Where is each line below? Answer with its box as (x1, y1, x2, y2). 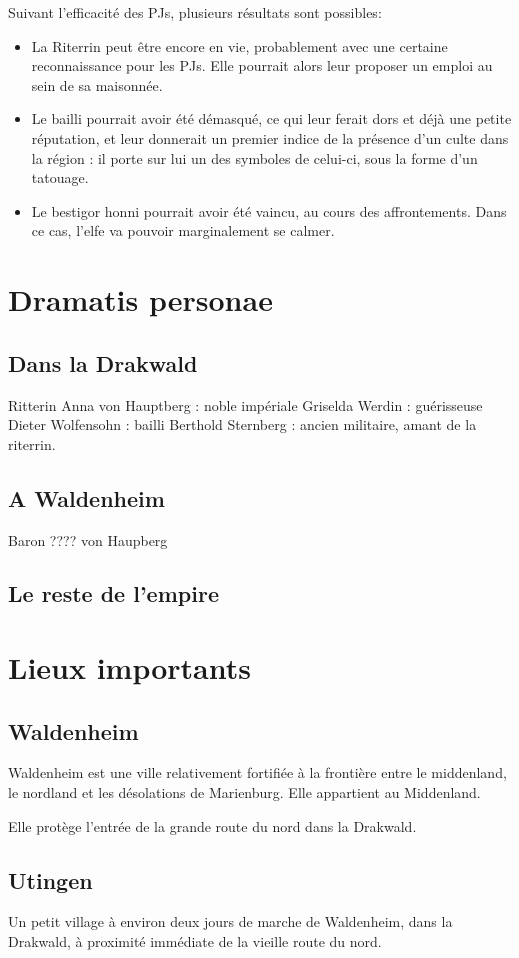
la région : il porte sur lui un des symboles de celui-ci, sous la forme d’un (31, 147, 478, 168)
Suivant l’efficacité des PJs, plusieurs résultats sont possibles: (8, 2, 382, 22)
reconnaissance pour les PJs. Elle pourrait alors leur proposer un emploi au (31, 55, 493, 76)
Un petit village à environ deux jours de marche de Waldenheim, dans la (8, 911, 453, 932)
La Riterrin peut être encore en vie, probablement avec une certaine (31, 35, 448, 56)
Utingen (8, 864, 93, 895)
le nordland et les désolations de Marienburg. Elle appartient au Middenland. (8, 782, 481, 803)
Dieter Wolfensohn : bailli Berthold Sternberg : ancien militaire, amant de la (8, 414, 477, 435)
